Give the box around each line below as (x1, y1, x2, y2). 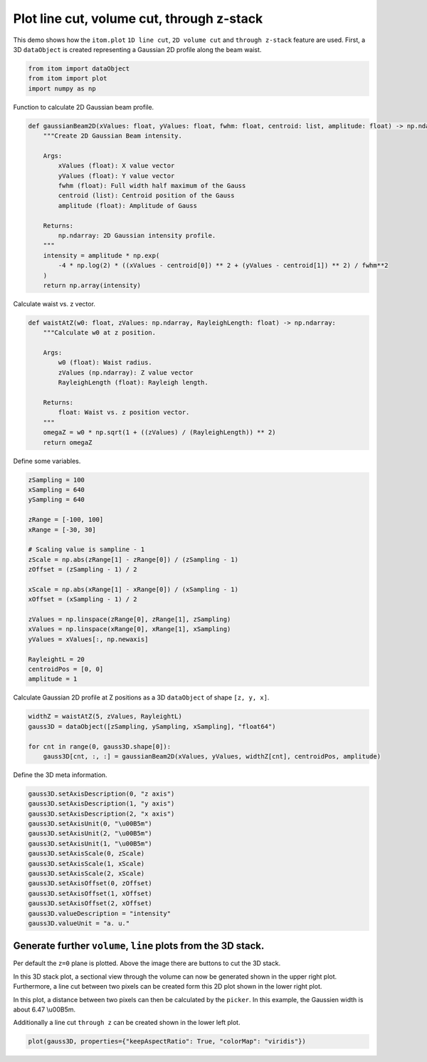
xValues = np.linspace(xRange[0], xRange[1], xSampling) (28, 625, 231, 633)
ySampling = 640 (28, 496, 85, 504)
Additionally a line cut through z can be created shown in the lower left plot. (13, 1019, 241, 1027)
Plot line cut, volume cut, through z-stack (13, 11, 263, 26)
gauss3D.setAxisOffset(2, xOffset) (28, 900, 152, 907)
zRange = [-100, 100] (28, 516, 104, 524)
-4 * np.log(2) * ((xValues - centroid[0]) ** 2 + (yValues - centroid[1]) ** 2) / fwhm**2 (58, 261, 389, 270)
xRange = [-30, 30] (28, 526, 96, 533)
